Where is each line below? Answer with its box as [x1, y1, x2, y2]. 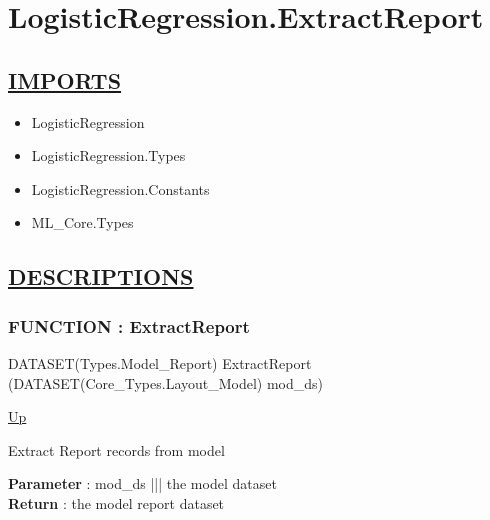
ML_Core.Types [31, 212, 134, 233]
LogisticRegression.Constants [31, 178, 210, 199]
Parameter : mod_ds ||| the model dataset [8, 473, 277, 494]
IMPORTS [8, 64, 122, 95]
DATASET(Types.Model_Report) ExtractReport [8, 352, 312, 373]
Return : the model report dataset [8, 492, 225, 513]
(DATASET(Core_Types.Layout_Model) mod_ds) [8, 372, 324, 393]
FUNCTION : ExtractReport [8, 313, 250, 338]
